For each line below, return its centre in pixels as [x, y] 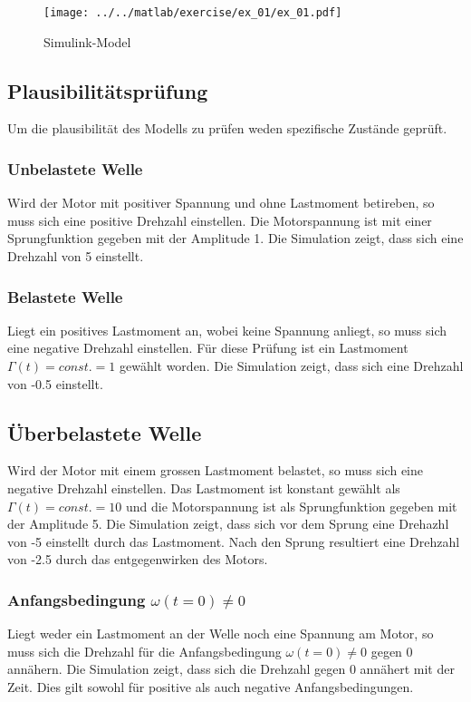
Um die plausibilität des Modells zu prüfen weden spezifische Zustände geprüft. [227, 128]
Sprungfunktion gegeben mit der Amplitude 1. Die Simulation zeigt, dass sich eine [235, 238]
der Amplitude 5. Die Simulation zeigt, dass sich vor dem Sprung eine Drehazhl [228, 524]
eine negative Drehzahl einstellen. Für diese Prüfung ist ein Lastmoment [208, 348]
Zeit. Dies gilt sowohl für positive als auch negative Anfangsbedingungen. [211, 687]
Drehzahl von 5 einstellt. [76, 256]
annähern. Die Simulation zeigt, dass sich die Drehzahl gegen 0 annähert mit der [231, 669]
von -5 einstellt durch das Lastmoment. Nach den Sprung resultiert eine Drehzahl [234, 541]
